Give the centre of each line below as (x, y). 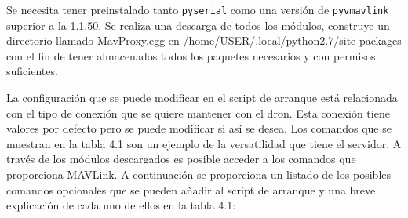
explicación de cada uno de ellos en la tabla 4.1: (121, 205)
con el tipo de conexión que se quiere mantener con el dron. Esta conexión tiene (198, 113)
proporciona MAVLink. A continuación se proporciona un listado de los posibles (199, 174)
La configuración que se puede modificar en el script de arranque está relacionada (202, 98)
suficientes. (32, 71)
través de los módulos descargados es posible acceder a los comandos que (181, 159)
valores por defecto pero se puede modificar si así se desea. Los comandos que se (199, 128)
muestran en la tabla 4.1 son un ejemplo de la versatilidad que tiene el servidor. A (204, 143)
